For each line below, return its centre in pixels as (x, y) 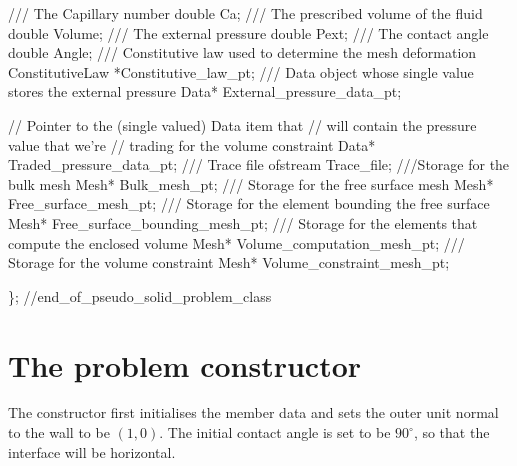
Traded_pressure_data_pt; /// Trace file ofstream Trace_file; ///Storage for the (259, 164)
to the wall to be (59, 432)
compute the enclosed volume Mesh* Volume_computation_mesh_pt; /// (236, 242)
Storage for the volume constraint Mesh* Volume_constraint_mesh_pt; (229, 262)
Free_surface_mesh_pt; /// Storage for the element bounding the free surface (249, 203)
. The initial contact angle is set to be (275, 432)
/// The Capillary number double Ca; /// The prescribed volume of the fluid (245, 13)
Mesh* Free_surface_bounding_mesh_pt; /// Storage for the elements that (243, 222)
